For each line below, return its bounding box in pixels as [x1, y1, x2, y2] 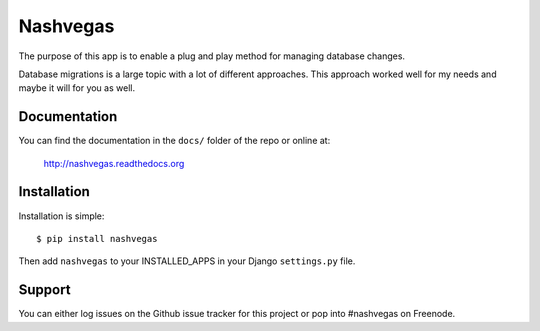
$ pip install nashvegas [36, 233, 158, 244]
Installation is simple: [18, 210, 105, 222]
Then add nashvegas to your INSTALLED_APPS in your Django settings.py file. [18, 255, 356, 267]
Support [18, 281, 71, 299]
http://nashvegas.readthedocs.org [43, 157, 185, 169]
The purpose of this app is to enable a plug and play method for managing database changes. [18, 50, 405, 62]
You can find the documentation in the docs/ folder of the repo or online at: [18, 135, 331, 147]
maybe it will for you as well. [18, 82, 135, 94]
